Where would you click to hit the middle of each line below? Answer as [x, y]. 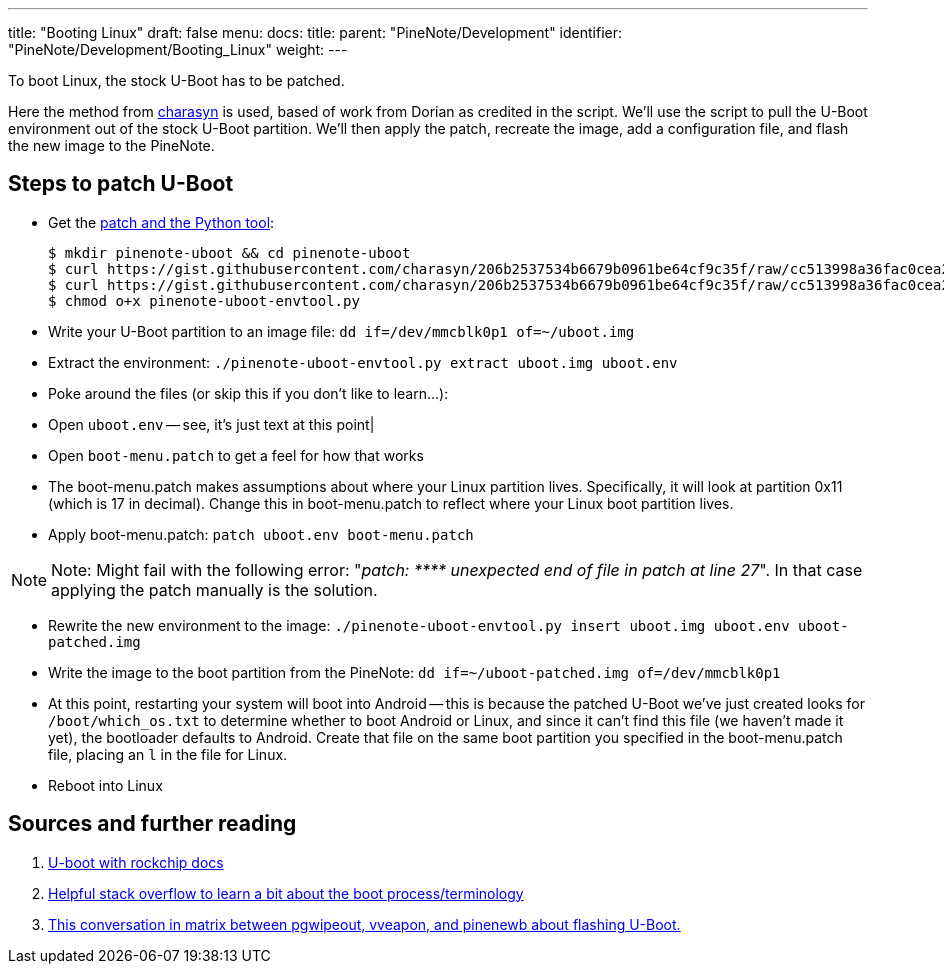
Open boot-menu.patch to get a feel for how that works [236, 455]
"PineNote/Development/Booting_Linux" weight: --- [178, 49]
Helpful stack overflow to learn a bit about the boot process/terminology [286, 893]
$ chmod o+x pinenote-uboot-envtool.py [204, 300]
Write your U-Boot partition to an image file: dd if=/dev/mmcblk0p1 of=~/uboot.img [341, 331]
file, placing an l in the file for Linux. [168, 754]
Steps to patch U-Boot [121, 184]
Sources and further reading [152, 824]
